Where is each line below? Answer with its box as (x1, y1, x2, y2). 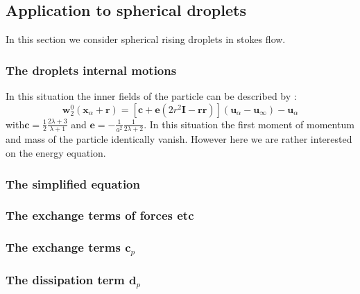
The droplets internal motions (6, 61, 177, 78)
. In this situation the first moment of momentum (144, 116, 354, 131)
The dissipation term (6, 271, 125, 288)
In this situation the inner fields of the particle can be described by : (6, 89, 297, 103)
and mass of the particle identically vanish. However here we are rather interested (6, 132, 352, 146)
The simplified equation (6, 175, 140, 192)
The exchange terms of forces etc (6, 207, 194, 224)
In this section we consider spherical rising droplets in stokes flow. (6, 32, 286, 46)
